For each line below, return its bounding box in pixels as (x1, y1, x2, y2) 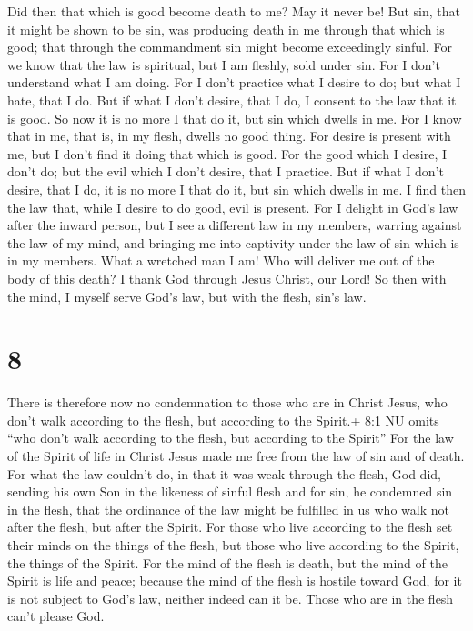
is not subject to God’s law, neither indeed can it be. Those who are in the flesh (7, 588, 454, 607)
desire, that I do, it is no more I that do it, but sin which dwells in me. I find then (7, 179, 466, 198)
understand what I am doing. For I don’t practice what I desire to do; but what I (7, 73, 461, 92)
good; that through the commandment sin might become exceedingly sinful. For (7, 37, 452, 56)
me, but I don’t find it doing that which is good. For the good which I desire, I (7, 144, 448, 163)
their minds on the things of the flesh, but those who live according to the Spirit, (7, 535, 459, 554)
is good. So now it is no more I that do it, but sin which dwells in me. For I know (7, 108, 462, 127)
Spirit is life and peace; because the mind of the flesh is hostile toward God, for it (7, 571, 462, 590)
